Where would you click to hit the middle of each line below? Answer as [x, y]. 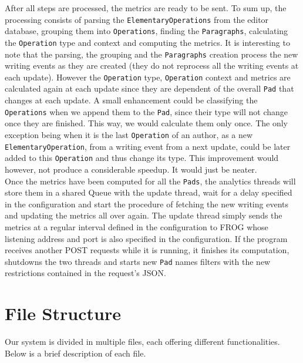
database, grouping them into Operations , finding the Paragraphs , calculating [147, 31]
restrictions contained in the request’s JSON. [85, 273]
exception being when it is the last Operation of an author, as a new [129, 134]
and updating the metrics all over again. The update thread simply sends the [144, 215]
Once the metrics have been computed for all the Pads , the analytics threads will [150, 181]
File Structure [63, 313]
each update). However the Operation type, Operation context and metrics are [148, 77]
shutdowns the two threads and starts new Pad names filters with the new [138, 261]
